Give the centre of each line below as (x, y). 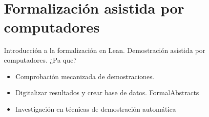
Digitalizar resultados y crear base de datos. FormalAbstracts (107, 92)
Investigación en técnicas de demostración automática (96, 109)
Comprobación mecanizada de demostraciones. (85, 76)
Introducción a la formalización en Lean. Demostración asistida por (105, 50)
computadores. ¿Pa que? (40, 59)
